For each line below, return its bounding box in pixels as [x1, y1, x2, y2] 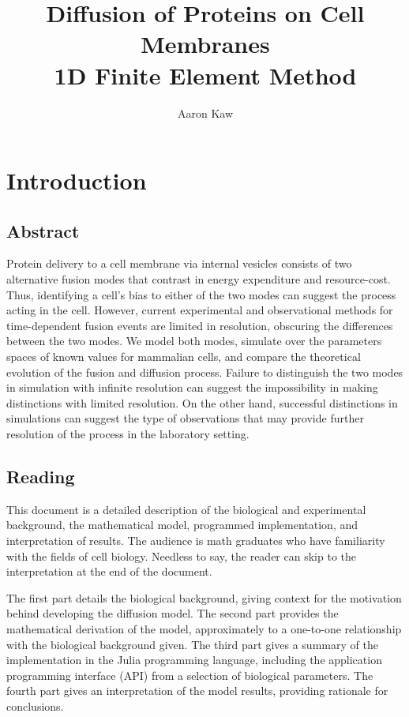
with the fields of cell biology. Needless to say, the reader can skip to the [6, 547, 356, 564]
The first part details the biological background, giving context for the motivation [6, 589, 402, 606]
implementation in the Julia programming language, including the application [6, 651, 382, 668]
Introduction [6, 164, 147, 197]
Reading [6, 464, 75, 488]
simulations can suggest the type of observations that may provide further [6, 410, 364, 426]
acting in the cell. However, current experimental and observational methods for [6, 302, 393, 318]
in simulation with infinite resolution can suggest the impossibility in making [6, 379, 378, 396]
